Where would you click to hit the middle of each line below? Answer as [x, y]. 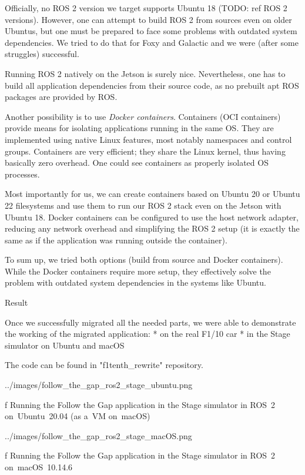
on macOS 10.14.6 [39, 467]
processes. [22, 174]
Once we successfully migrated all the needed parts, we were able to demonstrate [150, 322]
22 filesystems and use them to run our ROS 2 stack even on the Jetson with [143, 205]
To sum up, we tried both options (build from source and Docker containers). [144, 260]
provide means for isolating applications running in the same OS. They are [139, 128]
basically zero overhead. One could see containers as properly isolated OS [137, 163]
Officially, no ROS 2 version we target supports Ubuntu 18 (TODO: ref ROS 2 [146, 8]
